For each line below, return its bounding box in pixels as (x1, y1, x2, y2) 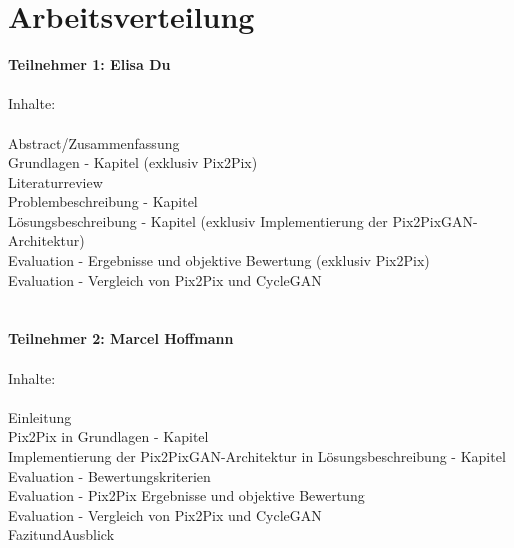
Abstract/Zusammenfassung (8, 132, 180, 153)
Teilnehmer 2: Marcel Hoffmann (8, 328, 234, 349)
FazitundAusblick (8, 524, 115, 545)
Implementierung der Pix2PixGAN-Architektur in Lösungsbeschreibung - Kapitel (8, 446, 506, 466)
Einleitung (8, 406, 72, 427)
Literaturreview (8, 171, 103, 192)
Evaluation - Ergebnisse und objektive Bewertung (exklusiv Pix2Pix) (8, 250, 430, 271)
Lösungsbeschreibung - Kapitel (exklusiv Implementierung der (8, 210, 388, 231)
